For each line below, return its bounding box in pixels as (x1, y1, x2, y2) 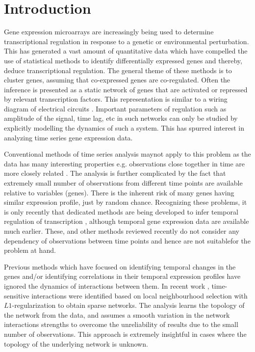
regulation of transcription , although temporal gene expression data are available (4, 216, 249, 226)
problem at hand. (4, 245, 56, 255)
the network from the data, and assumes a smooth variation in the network (4, 309, 230, 320)
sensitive (4, 290, 29, 300)
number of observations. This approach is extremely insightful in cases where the (4, 328, 247, 339)
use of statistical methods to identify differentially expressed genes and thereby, (4, 55, 242, 65)
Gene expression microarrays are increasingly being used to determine (4, 27, 214, 37)
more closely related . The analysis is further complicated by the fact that (4, 168, 226, 178)
